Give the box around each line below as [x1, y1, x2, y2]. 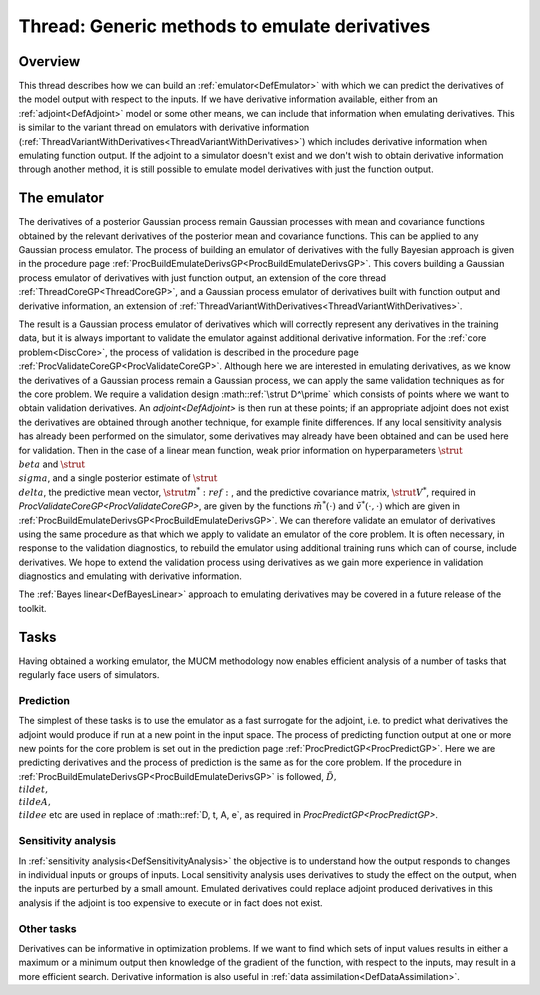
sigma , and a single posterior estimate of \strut [18, 472, 218, 484]
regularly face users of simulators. [18, 669, 160, 681]
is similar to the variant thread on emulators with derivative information [18, 121, 310, 134]
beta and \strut [18, 458, 85, 470]
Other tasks [18, 921, 77, 935]
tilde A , [18, 796, 52, 807]
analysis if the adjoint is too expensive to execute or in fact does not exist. [18, 896, 324, 909]
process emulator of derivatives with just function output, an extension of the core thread [18, 271, 387, 284]
